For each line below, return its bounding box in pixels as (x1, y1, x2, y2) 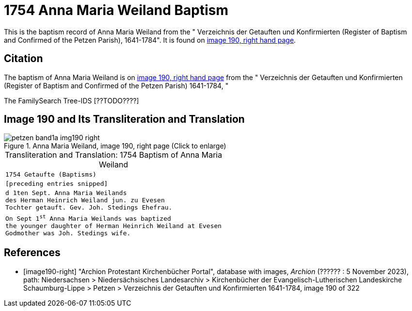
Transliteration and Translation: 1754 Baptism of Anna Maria (4, 150, 222, 160)
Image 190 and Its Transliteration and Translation (4, 113, 245, 126)
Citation (4, 52, 43, 65)
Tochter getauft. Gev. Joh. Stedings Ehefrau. (5, 204, 173, 212)
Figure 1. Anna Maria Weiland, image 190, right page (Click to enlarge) (4, 142, 226, 150)
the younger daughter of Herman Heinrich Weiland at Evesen (5, 222, 222, 229)
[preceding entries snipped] (5, 180, 108, 188)
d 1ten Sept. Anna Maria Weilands (5, 189, 127, 197)
